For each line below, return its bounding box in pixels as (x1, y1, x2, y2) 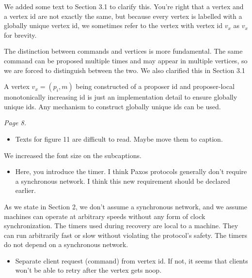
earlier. (15, 185, 36, 195)
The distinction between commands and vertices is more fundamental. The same (4, 46, 243, 56)
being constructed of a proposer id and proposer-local (76, 81, 235, 91)
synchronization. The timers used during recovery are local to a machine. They (4, 220, 238, 231)
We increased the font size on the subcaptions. (4, 150, 142, 160)
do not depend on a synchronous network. (4, 239, 128, 249)
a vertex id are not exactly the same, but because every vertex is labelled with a (4, 11, 242, 21)
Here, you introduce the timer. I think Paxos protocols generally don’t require (15, 166, 247, 176)
